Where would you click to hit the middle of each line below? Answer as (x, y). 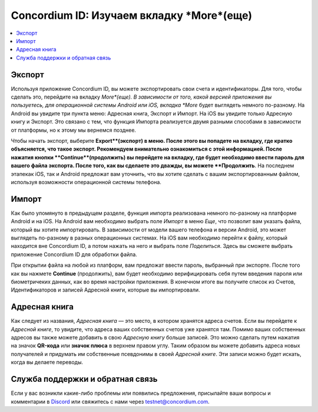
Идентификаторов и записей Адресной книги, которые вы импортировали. (105, 290)
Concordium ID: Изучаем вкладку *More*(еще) (132, 15)
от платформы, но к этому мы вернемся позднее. (74, 130)
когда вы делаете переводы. (47, 362)
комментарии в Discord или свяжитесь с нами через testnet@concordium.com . (110, 401)
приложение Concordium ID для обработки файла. (74, 254)
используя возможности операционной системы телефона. (86, 182)
